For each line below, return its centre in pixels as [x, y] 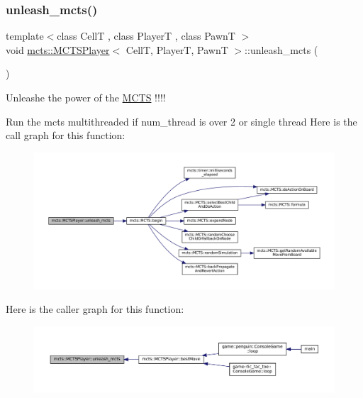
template [25, 36]
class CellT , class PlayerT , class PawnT [146, 36]
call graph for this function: [66, 135]
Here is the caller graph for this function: [95, 309]
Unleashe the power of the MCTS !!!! [86, 97]
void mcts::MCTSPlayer [58, 49]
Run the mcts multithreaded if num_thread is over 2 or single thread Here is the [181, 121]
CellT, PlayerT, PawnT [177, 49]
